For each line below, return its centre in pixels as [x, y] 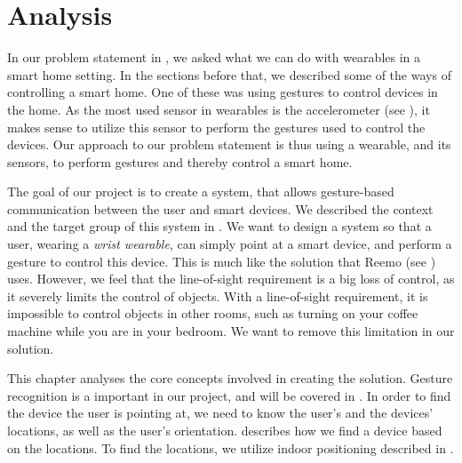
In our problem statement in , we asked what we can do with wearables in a [214, 57]
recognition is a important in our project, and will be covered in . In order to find [229, 395]
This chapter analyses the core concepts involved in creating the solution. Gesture [230, 378]
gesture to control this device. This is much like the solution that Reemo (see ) [222, 261]
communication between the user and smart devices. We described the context [220, 208]
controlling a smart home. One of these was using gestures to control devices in [223, 92]
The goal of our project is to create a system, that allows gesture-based [201, 192]
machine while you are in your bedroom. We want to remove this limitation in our [231, 331]
